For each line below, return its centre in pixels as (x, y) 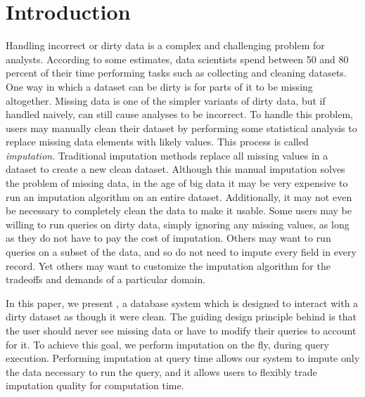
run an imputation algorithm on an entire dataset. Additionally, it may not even (179, 196)
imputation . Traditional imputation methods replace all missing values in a (167, 155)
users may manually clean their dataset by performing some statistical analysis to (181, 128)
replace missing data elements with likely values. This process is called (157, 142)
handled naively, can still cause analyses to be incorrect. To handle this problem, (180, 114)
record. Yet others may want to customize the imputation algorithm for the (168, 265)
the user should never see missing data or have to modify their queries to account (181, 330)
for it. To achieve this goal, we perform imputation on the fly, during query (167, 344)
